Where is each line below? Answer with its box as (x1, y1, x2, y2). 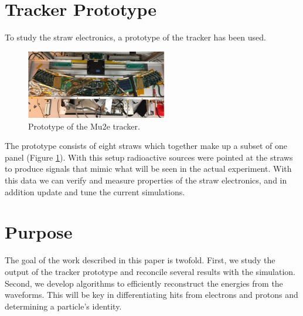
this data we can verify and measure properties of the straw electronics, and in (5, 174, 287, 186)
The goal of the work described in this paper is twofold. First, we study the (5, 254, 275, 266)
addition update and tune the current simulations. (5, 185, 185, 198)
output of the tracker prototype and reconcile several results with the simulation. (5, 265, 295, 277)
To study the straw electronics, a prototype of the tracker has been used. (5, 31, 266, 43)
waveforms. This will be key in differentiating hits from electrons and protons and (5, 288, 298, 301)
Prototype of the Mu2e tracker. (28, 120, 140, 132)
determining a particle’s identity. (5, 300, 122, 312)
